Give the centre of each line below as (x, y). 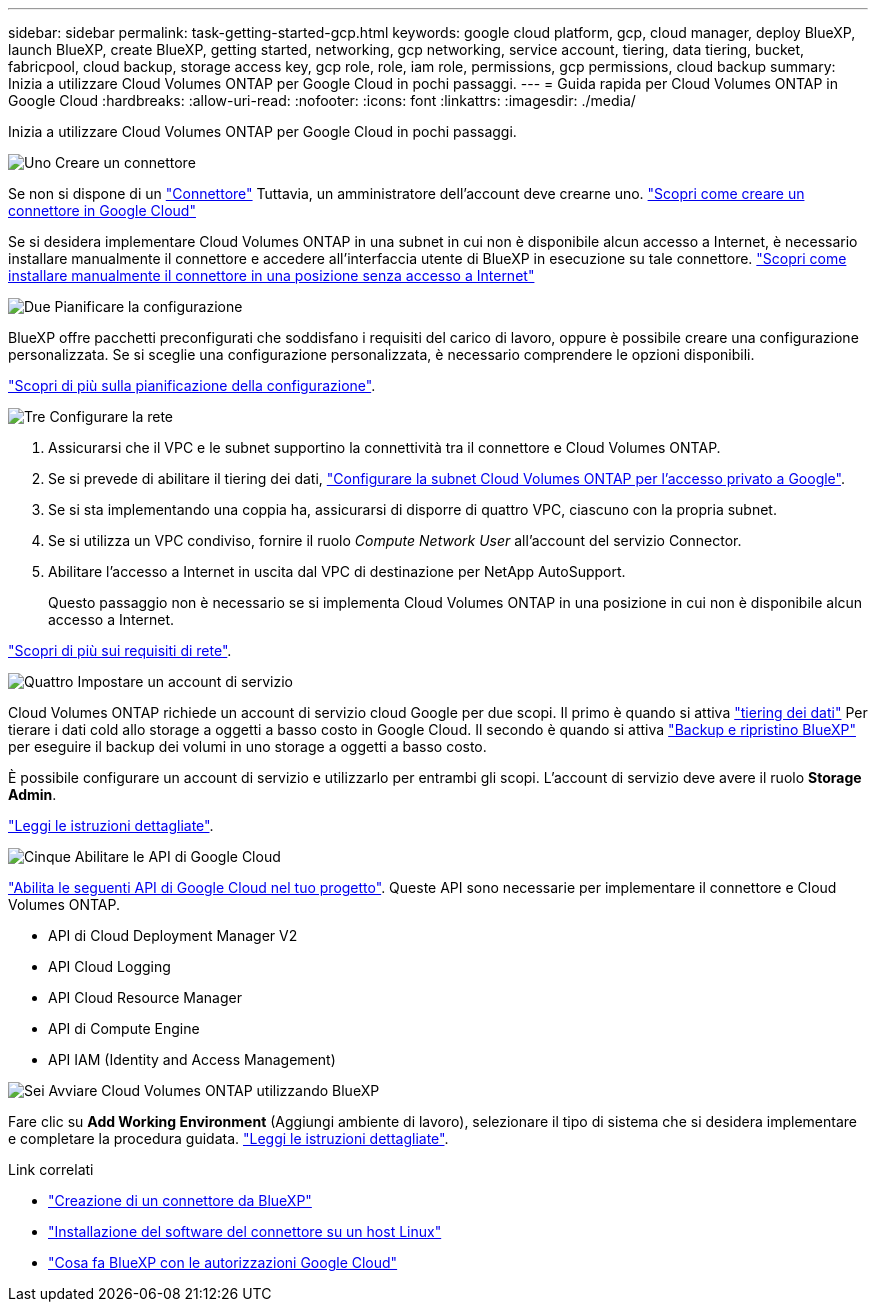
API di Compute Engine (124, 1028)
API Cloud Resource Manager (145, 997)
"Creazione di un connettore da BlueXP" (180, 1200)
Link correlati (51, 1169)
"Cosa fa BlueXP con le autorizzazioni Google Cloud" (223, 1262)
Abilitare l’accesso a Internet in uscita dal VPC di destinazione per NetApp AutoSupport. (337, 571)
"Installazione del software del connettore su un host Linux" (245, 1231)
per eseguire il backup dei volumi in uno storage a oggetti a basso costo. (247, 746)
